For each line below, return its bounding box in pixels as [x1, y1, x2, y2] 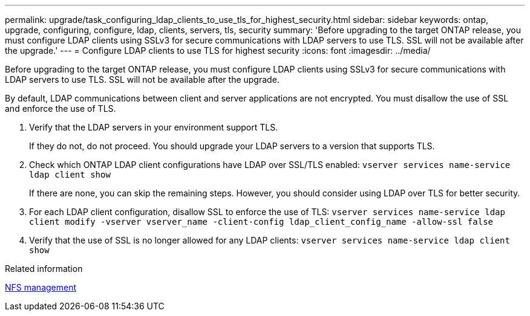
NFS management [5, 282, 77, 292]
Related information [5, 263, 83, 274]
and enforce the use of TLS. [5, 103, 116, 114]
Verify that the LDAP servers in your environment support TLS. [29, 122, 278, 132]
